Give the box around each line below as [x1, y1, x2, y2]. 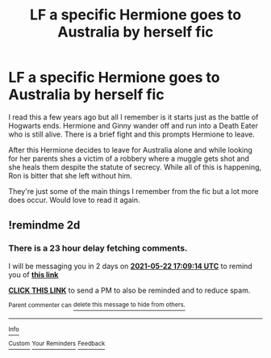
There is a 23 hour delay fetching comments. [8, 242, 188, 254]
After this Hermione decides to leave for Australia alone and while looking [8, 145, 252, 154]
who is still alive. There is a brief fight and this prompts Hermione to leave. [8, 129, 256, 139]
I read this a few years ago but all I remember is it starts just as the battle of [8, 112, 259, 122]
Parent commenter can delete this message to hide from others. [8, 301, 186, 309]
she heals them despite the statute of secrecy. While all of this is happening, [8, 162, 262, 171]
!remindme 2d [8, 218, 81, 232]
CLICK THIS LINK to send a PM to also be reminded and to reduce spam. [8, 285, 251, 295]
